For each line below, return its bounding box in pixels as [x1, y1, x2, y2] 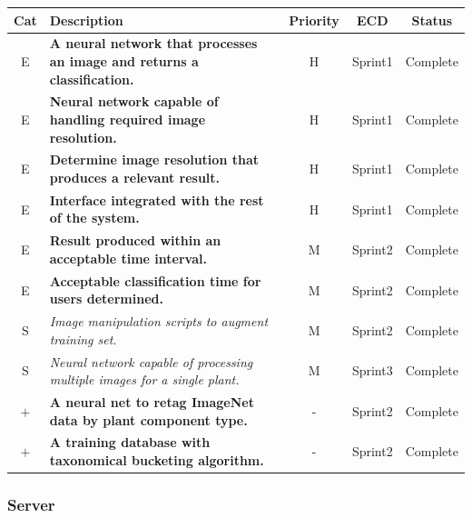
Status [411, 10, 453, 29]
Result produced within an [49, 231, 221, 250]
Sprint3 [351, 361, 393, 380]
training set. [49, 329, 117, 348]
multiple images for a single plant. [49, 370, 240, 389]
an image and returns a [49, 51, 199, 70]
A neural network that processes [49, 34, 258, 53]
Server [7, 493, 55, 516]
